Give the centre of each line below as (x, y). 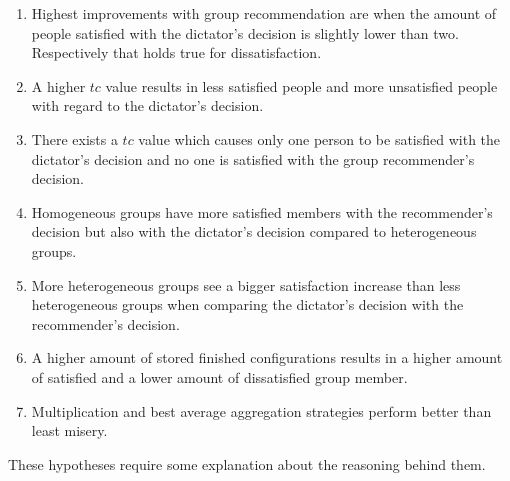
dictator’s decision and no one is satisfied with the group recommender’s (253, 158)
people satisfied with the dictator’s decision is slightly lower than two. (245, 32)
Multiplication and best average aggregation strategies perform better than (261, 410)
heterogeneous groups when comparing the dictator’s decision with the (247, 304)
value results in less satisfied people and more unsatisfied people (301, 85)
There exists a (74, 138)
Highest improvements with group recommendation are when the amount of (264, 13)
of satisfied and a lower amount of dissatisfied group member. (219, 376)
